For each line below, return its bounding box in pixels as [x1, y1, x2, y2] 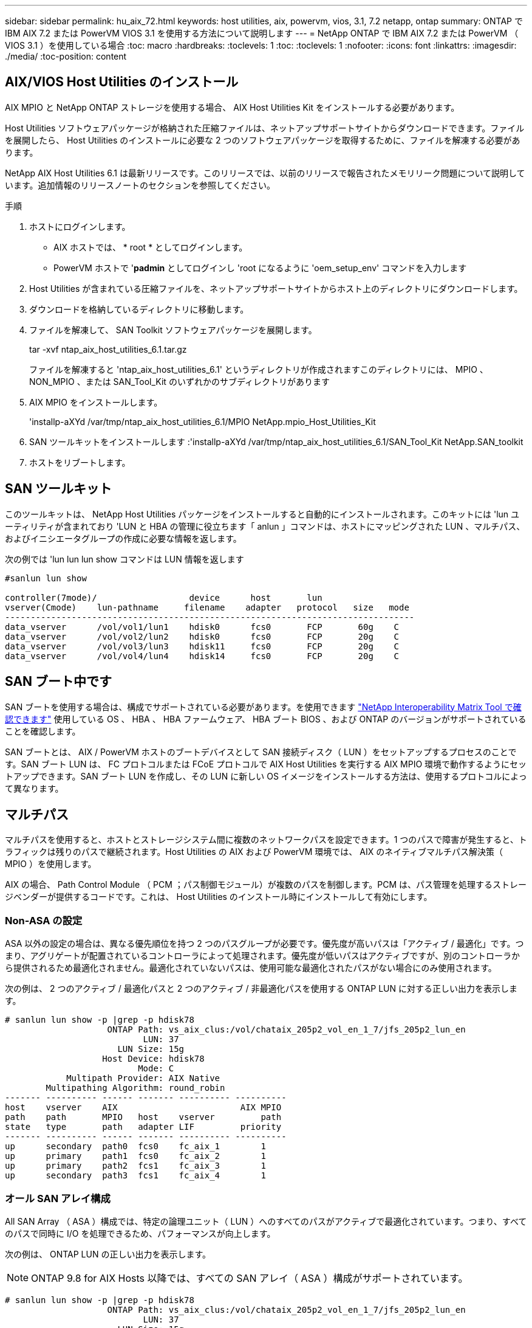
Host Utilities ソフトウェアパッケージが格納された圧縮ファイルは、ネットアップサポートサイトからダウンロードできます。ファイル [5, 122, 525, 133]
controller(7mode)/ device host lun [5, 592, 322, 603]
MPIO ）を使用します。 [5, 859, 97, 870]
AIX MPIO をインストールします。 [29, 396, 163, 407]
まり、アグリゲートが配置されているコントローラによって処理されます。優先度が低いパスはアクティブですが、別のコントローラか [5, 950, 520, 961]
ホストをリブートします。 [29, 457, 131, 468]
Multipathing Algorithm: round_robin [46, 1083, 225, 1093]
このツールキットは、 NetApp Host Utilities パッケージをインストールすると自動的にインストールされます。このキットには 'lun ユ [5, 508, 520, 519]
